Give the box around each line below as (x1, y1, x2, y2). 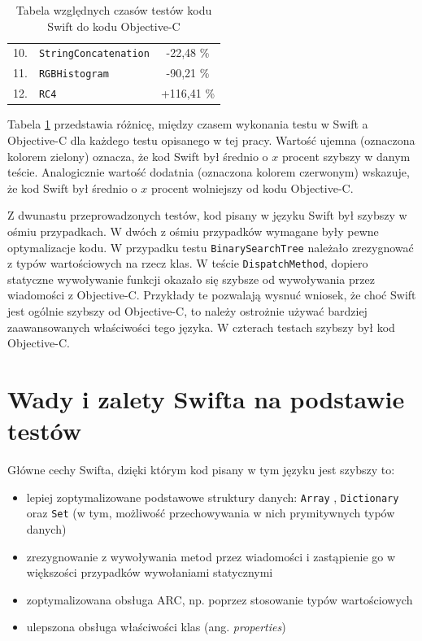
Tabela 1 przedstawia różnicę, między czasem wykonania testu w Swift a (7, 116, 368, 133)
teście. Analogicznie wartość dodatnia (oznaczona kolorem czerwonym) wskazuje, (7, 164, 410, 181)
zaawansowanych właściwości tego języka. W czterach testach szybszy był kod (7, 318, 395, 335)
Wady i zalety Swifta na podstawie (7, 382, 405, 416)
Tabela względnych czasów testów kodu (15, 2, 212, 18)
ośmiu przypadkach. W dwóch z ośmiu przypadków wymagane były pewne (7, 222, 379, 239)
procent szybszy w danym (281, 147, 411, 164)
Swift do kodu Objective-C (47, 17, 181, 34)
